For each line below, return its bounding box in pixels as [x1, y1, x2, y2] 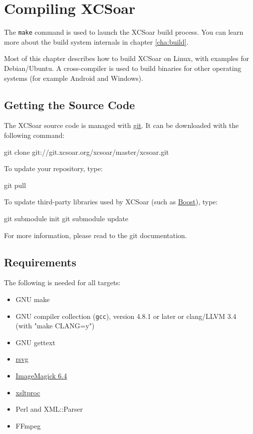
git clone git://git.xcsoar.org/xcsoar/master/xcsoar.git [4, 146, 169, 157]
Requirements [4, 254, 76, 269]
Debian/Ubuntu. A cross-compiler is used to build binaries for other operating [4, 62, 242, 73]
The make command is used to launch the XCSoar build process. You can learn [4, 27, 244, 37]
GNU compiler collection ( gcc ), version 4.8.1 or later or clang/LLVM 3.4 [15, 310, 237, 321]
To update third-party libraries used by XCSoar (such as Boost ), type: [4, 196, 218, 207]
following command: [4, 129, 65, 140]
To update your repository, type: [4, 163, 103, 174]
